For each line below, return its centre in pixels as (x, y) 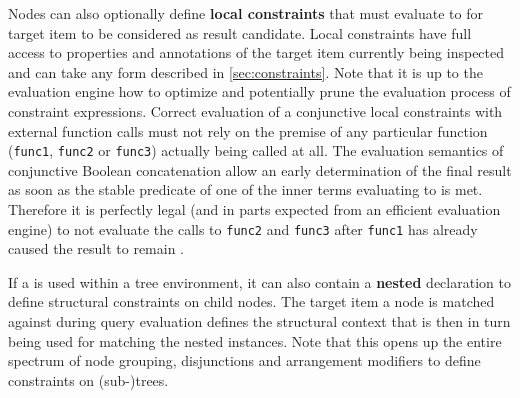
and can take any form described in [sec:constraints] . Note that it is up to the (245, 71)
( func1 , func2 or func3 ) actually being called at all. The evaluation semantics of (256, 150)
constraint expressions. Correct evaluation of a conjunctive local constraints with (255, 110)
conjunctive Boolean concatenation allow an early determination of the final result (260, 169)
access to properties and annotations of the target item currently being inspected (256, 52)
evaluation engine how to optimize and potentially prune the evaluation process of (259, 91)
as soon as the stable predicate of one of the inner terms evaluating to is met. (245, 189)
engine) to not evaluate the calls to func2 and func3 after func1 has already (243, 228)
